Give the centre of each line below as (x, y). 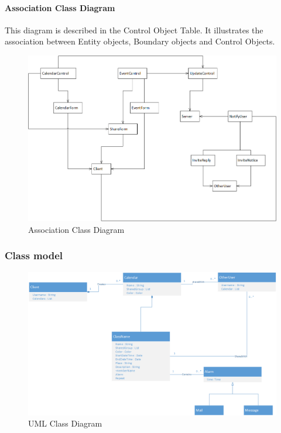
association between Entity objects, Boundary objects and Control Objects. (140, 41)
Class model (34, 255)
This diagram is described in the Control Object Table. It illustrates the (134, 30)
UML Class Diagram (65, 423)
